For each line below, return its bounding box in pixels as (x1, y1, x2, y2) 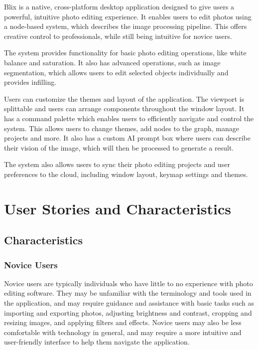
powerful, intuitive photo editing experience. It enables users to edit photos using (4, 11, 252, 21)
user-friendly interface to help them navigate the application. (4, 337, 190, 347)
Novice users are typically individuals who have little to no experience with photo (4, 278, 253, 288)
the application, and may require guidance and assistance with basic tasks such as (4, 298, 254, 308)
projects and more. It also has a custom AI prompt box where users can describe (4, 133, 251, 143)
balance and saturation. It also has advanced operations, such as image (4, 57, 221, 67)
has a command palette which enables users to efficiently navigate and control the (4, 113, 254, 123)
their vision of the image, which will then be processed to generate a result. (4, 142, 234, 153)
